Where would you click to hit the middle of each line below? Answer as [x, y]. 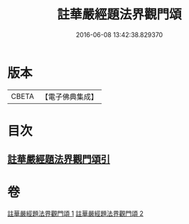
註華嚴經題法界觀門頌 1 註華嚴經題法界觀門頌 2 [76, 213]
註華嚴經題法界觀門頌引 [59, 160]
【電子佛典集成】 [69, 97]
